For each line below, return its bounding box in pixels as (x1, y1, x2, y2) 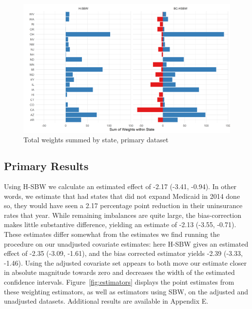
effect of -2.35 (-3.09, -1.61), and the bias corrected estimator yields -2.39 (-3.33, (4, 248, 243, 258)
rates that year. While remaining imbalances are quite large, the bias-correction (4, 210, 241, 220)
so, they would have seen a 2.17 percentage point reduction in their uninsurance (4, 200, 243, 211)
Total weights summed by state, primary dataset (23, 135, 169, 145)
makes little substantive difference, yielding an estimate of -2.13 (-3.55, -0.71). (4, 219, 236, 230)
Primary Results (4, 158, 89, 174)
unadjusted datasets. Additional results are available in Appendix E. (4, 296, 209, 306)
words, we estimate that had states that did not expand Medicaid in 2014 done (4, 191, 240, 201)
